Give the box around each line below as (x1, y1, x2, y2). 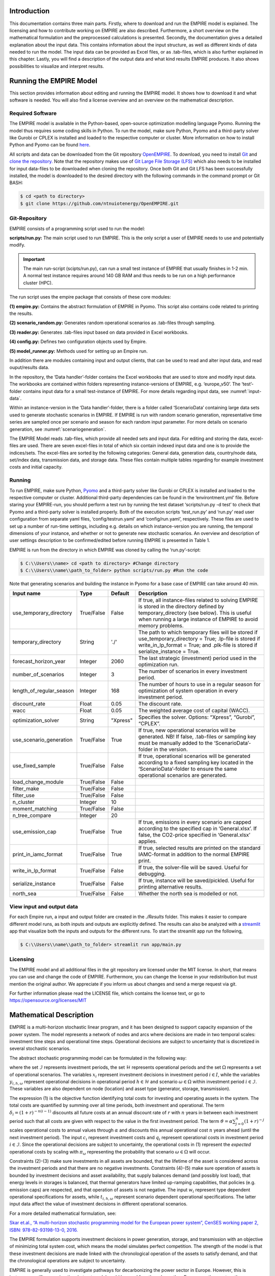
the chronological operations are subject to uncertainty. (9, 1258, 126, 1264)
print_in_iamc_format (12, 851, 63, 858)
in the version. (153, 746, 188, 753)
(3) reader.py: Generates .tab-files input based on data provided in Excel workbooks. (9, 329, 188, 335)
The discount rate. (138, 700, 183, 707)
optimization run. (138, 661, 179, 668)
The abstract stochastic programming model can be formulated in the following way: (9, 1054, 187, 1061)
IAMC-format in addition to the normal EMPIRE (138, 851, 250, 858)
